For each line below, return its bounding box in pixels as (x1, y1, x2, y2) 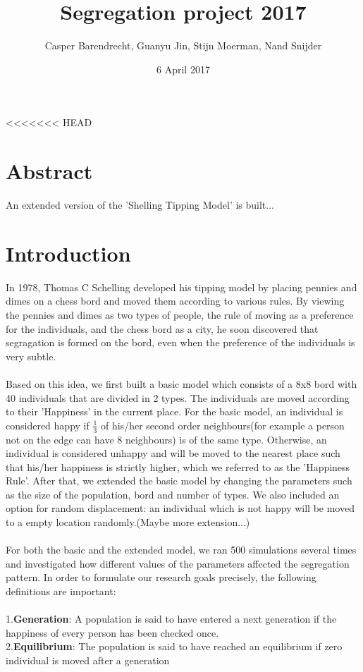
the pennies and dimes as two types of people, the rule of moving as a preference (6, 307, 354, 322)
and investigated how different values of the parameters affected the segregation (6, 556, 350, 570)
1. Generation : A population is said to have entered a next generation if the (6, 611, 337, 626)
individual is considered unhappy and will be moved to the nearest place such (6, 446, 340, 460)
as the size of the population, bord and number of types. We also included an (6, 487, 340, 501)
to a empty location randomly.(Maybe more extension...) (6, 515, 250, 530)
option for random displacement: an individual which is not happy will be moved (6, 501, 355, 515)
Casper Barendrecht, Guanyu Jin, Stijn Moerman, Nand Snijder (44, 38, 322, 53)
